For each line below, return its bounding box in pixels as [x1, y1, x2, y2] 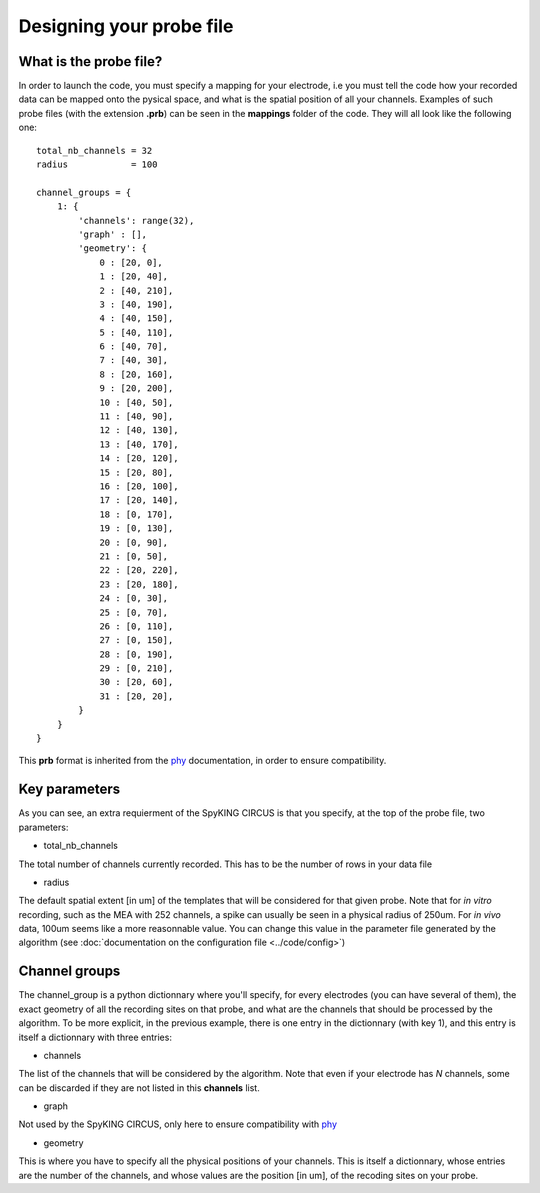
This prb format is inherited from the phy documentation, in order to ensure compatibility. [18, 755, 387, 767]
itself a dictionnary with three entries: [18, 1031, 172, 1043]
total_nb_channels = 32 [36, 145, 153, 156]
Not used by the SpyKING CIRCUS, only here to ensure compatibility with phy [18, 1118, 338, 1130]
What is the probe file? [18, 53, 163, 70]
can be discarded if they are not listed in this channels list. [18, 1081, 260, 1094]
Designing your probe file [18, 15, 234, 37]
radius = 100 [36, 159, 158, 170]
